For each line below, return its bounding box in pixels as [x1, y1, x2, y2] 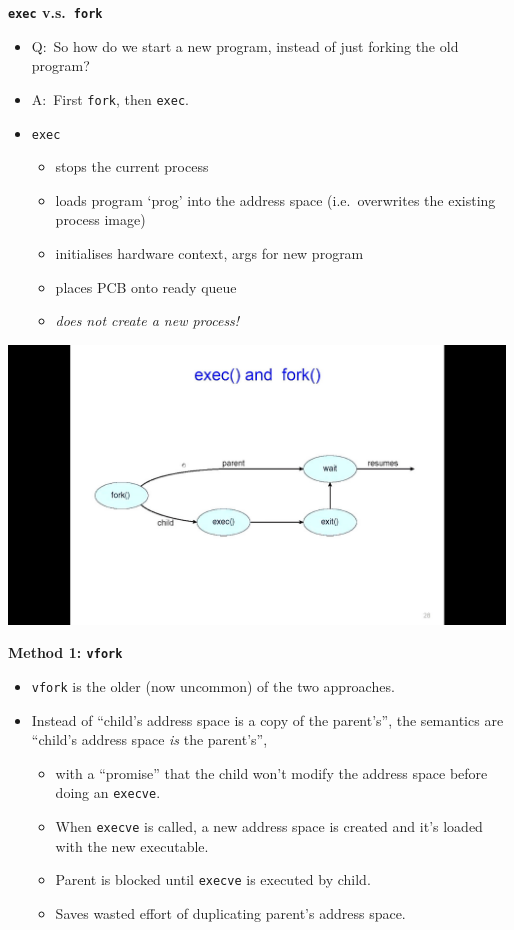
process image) [55, 209, 146, 230]
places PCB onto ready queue [55, 276, 237, 297]
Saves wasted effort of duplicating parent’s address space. [55, 902, 406, 923]
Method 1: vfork [8, 642, 123, 663]
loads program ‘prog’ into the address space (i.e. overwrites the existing [55, 189, 496, 210]
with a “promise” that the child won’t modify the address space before [55, 762, 488, 783]
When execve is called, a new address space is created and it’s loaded [55, 816, 483, 837]
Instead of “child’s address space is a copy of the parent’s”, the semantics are [31, 709, 504, 730]
